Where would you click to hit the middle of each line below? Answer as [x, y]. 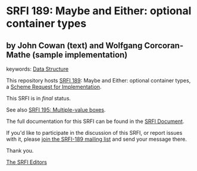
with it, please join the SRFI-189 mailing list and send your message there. [97, 139]
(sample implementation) [80, 55]
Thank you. [20, 151]
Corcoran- [163, 45]
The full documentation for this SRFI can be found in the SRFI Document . [95, 121]
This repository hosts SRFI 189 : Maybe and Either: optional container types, [98, 80]
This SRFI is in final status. [39, 98]
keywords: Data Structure [37, 69]
